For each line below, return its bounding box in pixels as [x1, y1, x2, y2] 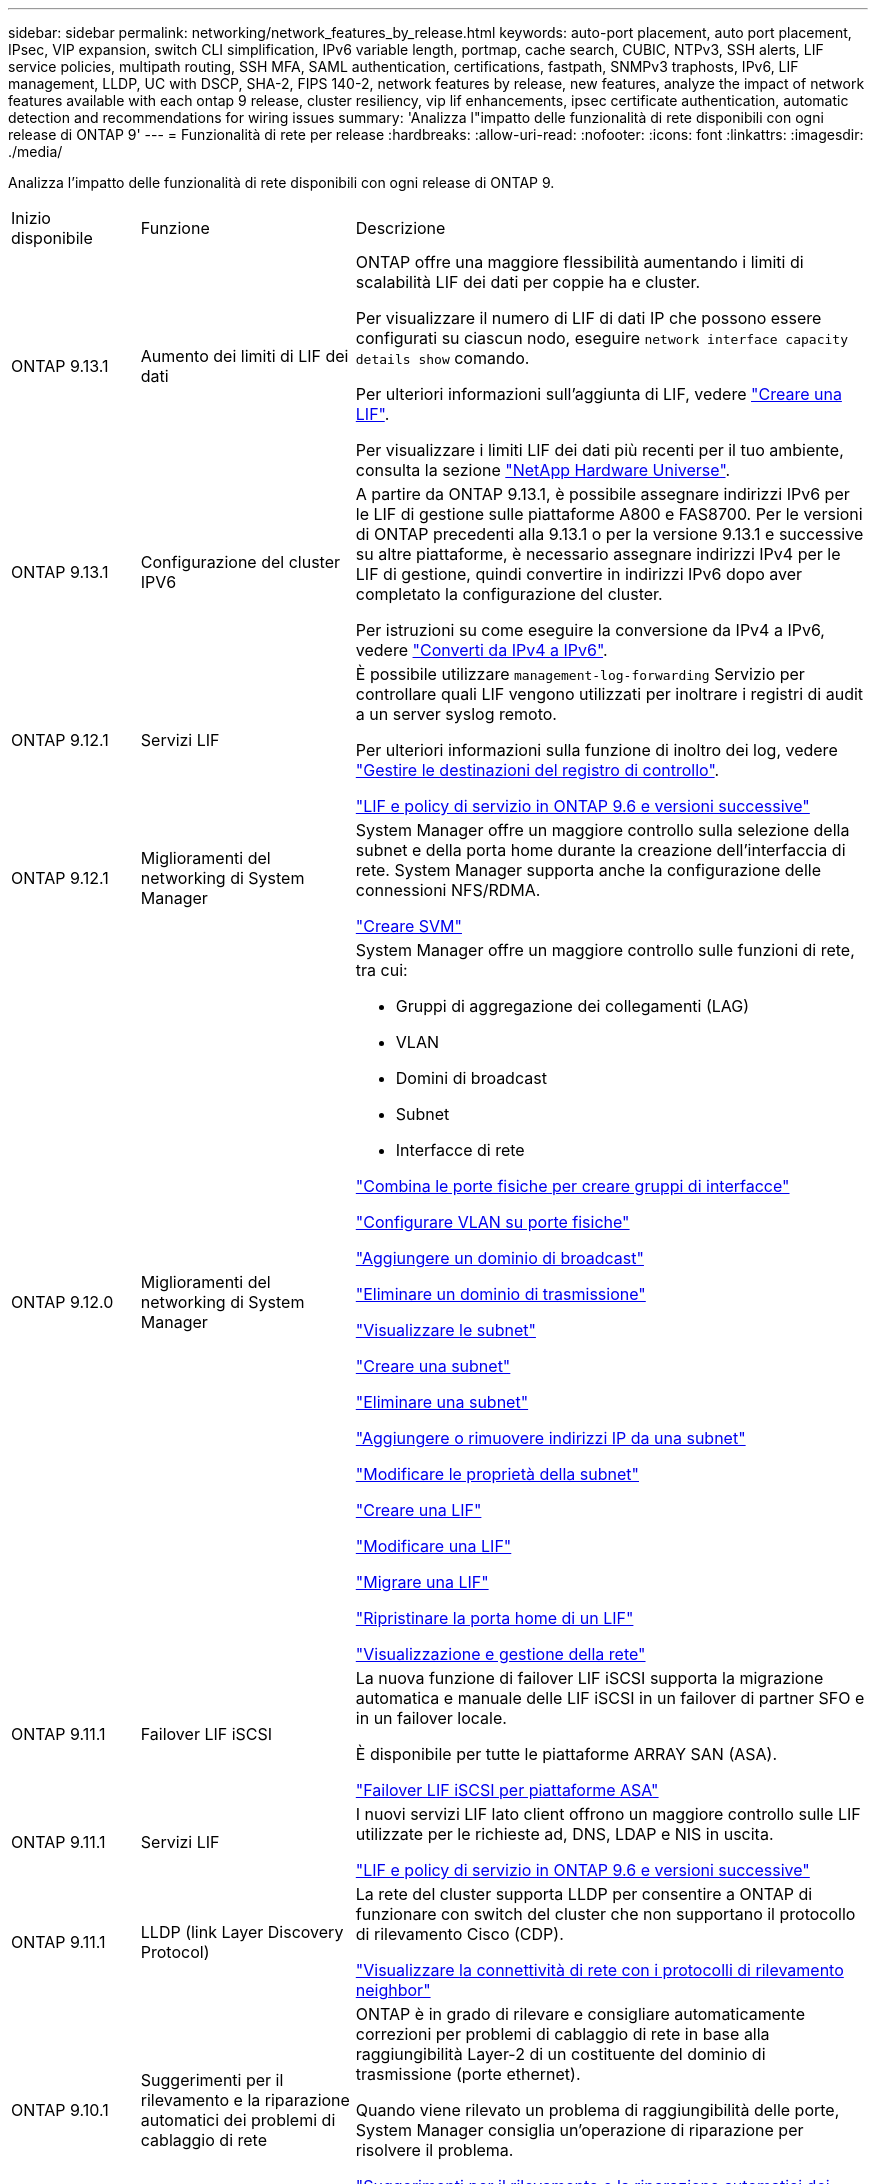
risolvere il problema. [355, 2140, 514, 2160]
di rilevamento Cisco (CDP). [355, 1924, 564, 1944]
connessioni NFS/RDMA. [355, 880, 541, 900]
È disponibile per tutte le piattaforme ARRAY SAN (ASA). [355, 1744, 777, 1764]
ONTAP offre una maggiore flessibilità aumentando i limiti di [355, 252, 804, 272]
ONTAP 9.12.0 [11, 1292, 114, 1312]
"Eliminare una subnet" [355, 1392, 529, 1412]
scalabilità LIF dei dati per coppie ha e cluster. [355, 272, 701, 292]
